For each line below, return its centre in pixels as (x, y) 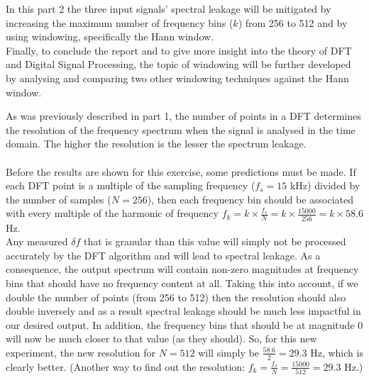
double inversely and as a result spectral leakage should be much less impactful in (183, 311)
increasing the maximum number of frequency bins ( (120, 22)
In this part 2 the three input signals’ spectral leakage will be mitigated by (169, 9)
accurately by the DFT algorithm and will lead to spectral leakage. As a (163, 255)
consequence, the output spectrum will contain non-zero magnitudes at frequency (182, 269)
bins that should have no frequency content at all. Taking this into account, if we (182, 283)
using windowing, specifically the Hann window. (110, 37)
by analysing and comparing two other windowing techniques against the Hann (177, 78)
